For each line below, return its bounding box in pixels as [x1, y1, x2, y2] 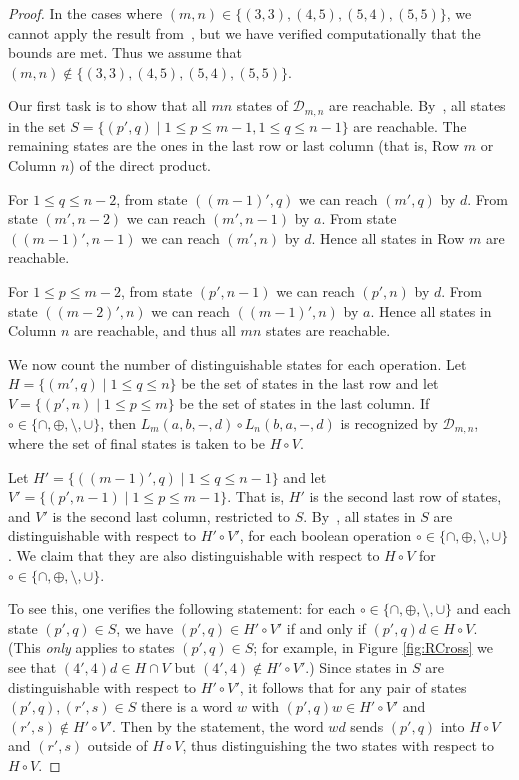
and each [456, 598, 511, 619]
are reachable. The [353, 115, 467, 136]
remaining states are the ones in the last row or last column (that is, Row [8, 135, 460, 156]
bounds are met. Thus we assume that [8, 42, 243, 63]
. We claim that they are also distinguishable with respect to [8, 544, 380, 565]
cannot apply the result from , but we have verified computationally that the [8, 22, 481, 43]
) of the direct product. [69, 155, 211, 176]
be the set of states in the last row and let [181, 373, 439, 394]
